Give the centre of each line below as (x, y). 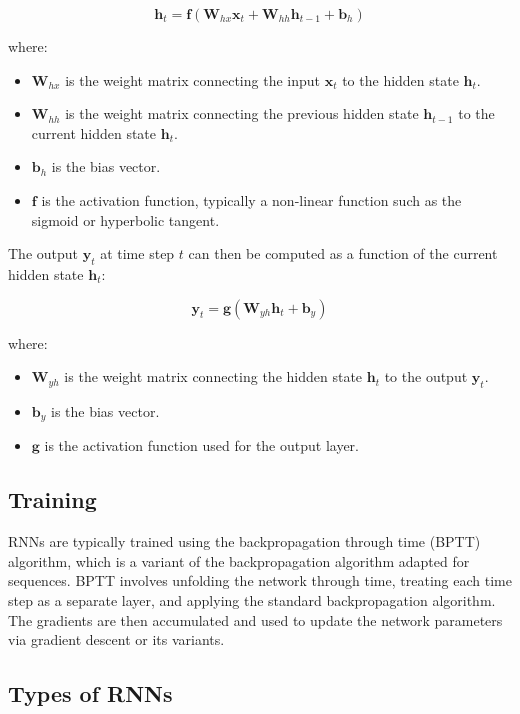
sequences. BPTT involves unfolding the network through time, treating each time (260, 580)
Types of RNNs (90, 693)
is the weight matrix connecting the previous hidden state (242, 113)
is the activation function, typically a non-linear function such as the (251, 199)
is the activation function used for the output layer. (202, 445)
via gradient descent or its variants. (116, 639)
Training (52, 499)
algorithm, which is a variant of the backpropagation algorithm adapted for (239, 560)
